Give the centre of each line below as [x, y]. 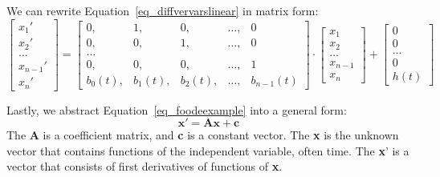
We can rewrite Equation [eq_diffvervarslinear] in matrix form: [163, 10]
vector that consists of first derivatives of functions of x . [145, 166]
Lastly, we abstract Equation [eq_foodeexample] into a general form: [177, 109]
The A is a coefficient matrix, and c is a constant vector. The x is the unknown [203, 135]
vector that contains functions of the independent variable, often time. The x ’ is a [208, 150]
